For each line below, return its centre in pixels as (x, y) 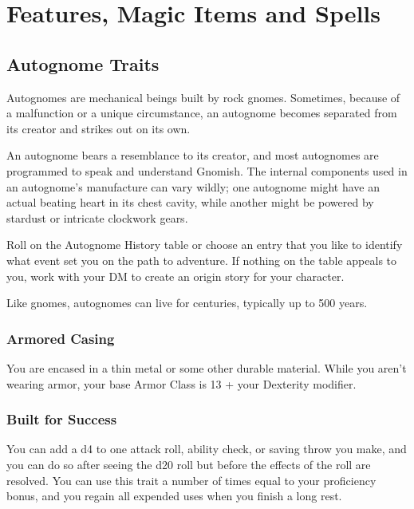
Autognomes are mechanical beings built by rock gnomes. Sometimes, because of (203, 97)
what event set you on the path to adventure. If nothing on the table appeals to (202, 260)
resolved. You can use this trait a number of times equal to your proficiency (191, 480)
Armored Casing (61, 338)
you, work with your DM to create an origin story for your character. (175, 276)
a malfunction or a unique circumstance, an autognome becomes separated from (202, 113)
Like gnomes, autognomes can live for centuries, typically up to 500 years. (187, 303)
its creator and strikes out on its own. (99, 128)
